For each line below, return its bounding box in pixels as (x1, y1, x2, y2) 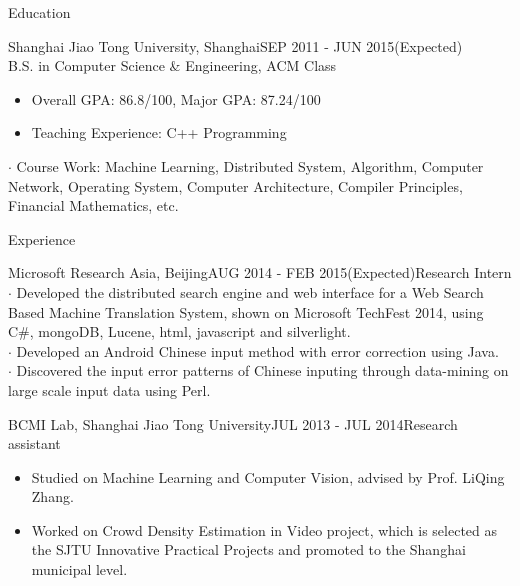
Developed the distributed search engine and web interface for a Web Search (16, 281, 484, 302)
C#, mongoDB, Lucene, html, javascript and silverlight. (8, 321, 351, 342)
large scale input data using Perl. (8, 379, 211, 400)
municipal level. (31, 559, 128, 580)
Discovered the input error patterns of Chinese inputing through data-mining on (16, 360, 509, 381)
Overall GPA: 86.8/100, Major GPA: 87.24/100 (31, 88, 321, 109)
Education (8, 2, 71, 22)
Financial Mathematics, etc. (8, 195, 179, 216)
